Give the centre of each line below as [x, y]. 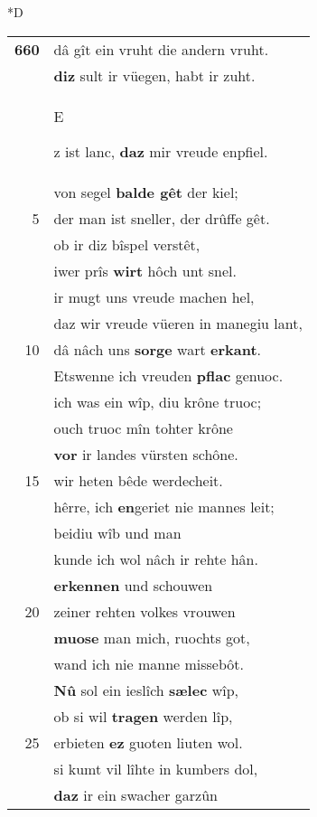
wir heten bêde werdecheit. [138, 480]
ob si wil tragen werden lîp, [143, 716]
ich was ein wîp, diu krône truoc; [158, 401]
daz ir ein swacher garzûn [135, 794]
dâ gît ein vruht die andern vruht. [161, 49]
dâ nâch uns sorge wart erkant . [157, 349]
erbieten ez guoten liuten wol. [148, 742]
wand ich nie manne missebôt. [149, 663]
